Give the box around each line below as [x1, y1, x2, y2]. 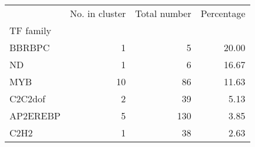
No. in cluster [69, 6, 126, 20]
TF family [9, 24, 51, 37]
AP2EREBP [9, 109, 61, 122]
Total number [135, 6, 191, 20]
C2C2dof [9, 92, 45, 105]
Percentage [200, 6, 246, 20]
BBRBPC [9, 41, 50, 54]
